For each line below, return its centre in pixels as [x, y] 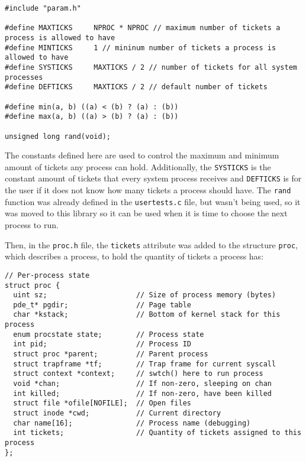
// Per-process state [47, 275]
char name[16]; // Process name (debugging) [132, 423]
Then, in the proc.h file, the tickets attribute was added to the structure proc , [151, 244]
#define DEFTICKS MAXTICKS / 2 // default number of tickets [136, 87]
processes [24, 77]
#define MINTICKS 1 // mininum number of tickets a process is [141, 48]
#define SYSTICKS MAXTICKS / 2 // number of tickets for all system [151, 67]
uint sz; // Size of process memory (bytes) [145, 295]
